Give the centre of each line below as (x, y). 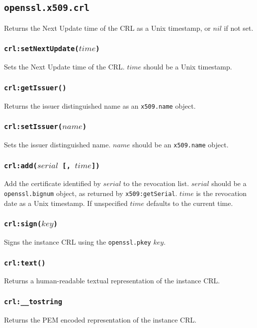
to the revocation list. (156, 183)
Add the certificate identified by (52, 183)
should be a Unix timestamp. (188, 67)
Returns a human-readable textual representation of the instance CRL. (112, 281)
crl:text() (25, 263)
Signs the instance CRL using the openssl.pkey (78, 242)
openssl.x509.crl (47, 8)
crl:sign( (23, 224)
